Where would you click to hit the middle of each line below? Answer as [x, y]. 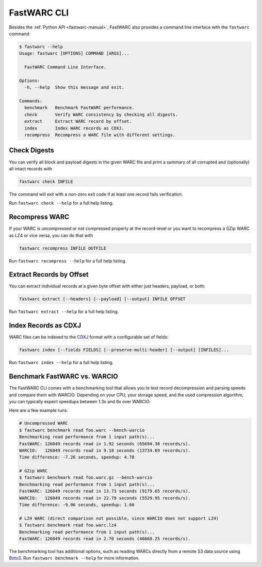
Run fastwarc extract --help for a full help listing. [64, 312]
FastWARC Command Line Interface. [65, 67]
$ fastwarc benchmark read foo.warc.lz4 [68, 525]
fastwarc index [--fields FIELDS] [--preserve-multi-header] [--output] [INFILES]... [124, 350]
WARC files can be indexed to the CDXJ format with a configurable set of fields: [89, 337]
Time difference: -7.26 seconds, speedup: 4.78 [77, 457]
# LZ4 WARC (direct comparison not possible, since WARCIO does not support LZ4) [119, 518]
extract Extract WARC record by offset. [78, 121]
